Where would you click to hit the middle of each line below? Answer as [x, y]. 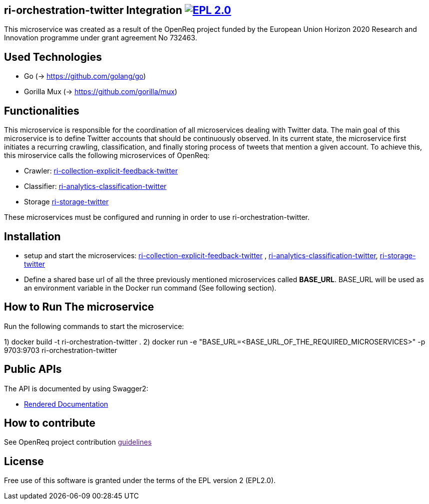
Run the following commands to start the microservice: [94, 326]
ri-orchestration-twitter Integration [93, 10]
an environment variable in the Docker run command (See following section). [150, 288]
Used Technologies [53, 57]
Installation [32, 236]
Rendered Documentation [66, 404]
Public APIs [33, 369]
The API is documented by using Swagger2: [76, 388]
